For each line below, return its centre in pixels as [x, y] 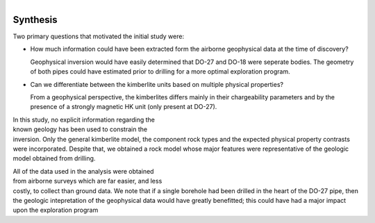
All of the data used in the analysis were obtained [83, 171]
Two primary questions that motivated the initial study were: [98, 36]
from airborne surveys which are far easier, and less [87, 181]
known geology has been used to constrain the [80, 129]
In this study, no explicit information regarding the [84, 119]
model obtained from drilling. [54, 158]
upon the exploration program [56, 210]
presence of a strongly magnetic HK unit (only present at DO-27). [124, 107]
